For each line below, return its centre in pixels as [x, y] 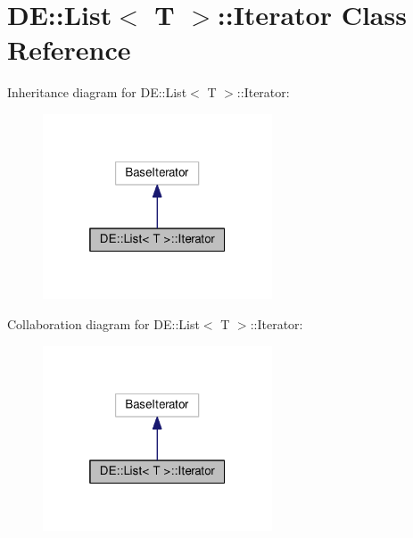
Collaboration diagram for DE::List [103, 324]
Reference [69, 50]
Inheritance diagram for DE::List [97, 92]
